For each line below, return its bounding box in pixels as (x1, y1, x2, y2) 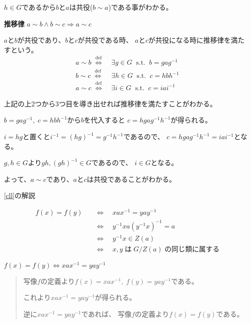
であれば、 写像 (81, 309, 132, 319)
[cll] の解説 (4, 190, 35, 200)
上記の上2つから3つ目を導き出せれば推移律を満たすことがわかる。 (4, 98, 217, 108)
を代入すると (84, 115, 125, 125)
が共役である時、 (77, 35, 133, 45)
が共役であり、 (17, 35, 65, 45)
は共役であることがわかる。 (87, 174, 176, 184)
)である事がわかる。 (108, 2, 173, 12)
